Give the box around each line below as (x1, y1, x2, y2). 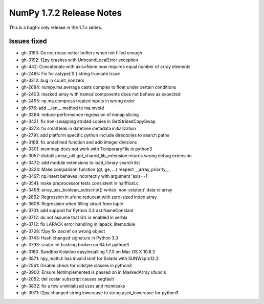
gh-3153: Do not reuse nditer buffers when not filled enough (21, 50, 143, 56)
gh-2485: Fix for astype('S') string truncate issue (21, 70, 120, 76)
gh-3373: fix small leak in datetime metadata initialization (21, 125, 136, 131)
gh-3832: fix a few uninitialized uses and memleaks (21, 283, 126, 289)
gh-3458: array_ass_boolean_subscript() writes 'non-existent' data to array (21, 187, 173, 193)
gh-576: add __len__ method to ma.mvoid (21, 105, 104, 111)
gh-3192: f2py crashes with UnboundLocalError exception (21, 57, 138, 63)
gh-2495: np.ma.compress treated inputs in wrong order (21, 98, 135, 104)
